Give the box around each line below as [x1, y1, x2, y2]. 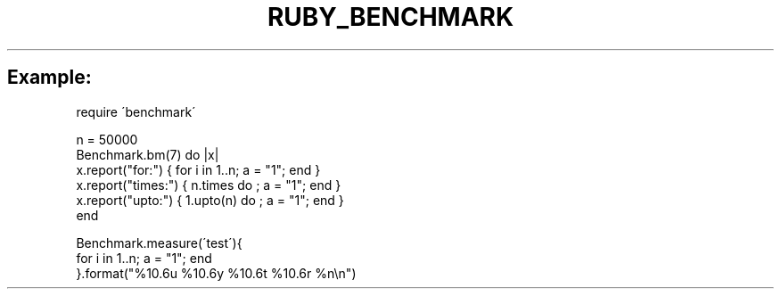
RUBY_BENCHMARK [267, 2, 514, 32]
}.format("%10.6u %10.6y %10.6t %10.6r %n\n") [76, 265, 357, 281]
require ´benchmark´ [76, 103, 196, 119]
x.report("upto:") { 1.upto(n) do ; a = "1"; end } [76, 192, 344, 208]
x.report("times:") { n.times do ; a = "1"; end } [76, 177, 341, 193]
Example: [7, 66, 92, 89]
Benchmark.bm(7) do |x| [76, 146, 219, 162]
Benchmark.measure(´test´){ [76, 234, 243, 251]
